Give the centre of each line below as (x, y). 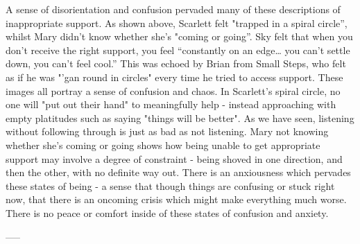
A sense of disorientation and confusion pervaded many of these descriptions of (173, 9)
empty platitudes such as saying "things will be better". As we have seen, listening (180, 117)
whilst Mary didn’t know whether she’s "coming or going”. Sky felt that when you (179, 36)
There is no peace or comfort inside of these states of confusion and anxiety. (167, 212)
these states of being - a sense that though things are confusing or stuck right (170, 185)
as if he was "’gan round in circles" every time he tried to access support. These (174, 77)
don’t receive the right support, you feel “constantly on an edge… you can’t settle (178, 50)
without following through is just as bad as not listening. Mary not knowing (167, 131)
